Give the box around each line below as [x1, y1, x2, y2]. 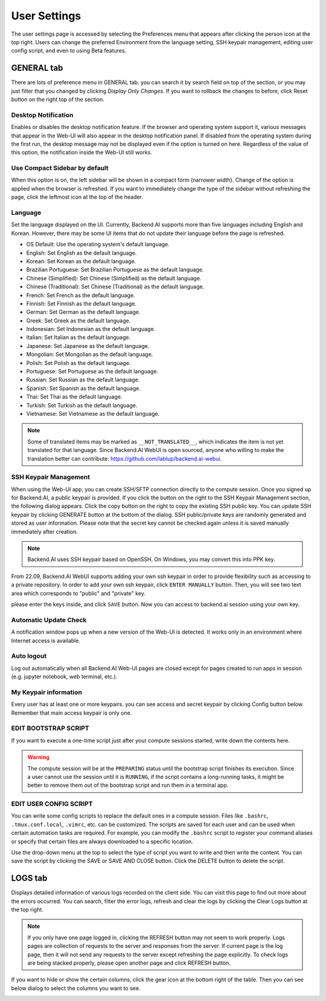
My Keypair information [11, 688, 83, 696]
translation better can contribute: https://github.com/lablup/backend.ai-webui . [27, 455, 222, 462]
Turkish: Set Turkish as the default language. [26, 401, 138, 409]
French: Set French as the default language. [26, 291, 135, 299]
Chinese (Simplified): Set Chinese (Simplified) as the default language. [26, 274, 202, 281]
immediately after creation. [11, 528, 78, 535]
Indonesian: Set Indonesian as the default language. [26, 326, 156, 333]
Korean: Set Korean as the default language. [26, 257, 136, 264]
